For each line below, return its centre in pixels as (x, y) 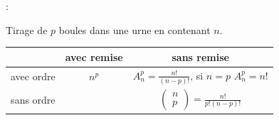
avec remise (94, 56)
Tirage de (27, 29)
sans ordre (33, 99)
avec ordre (33, 76)
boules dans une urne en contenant (135, 29)
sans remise (200, 56)
